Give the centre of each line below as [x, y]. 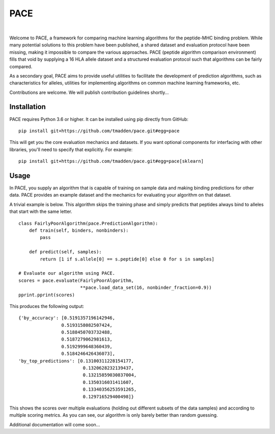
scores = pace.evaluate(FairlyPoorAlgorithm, [76, 280]
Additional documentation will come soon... [55, 424]
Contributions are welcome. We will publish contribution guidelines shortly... [89, 92]
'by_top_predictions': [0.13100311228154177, [76, 361]
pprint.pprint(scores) [47, 295]
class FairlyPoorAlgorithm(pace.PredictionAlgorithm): [88, 223]
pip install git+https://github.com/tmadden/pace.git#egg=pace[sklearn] [111, 161]
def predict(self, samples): [65, 252]
